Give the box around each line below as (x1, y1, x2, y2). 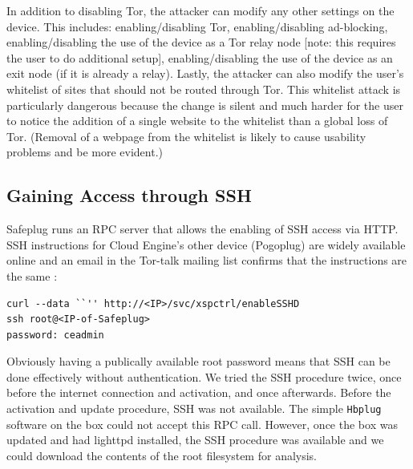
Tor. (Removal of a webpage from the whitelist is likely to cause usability (6, 127, 366, 144)
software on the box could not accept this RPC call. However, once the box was (6, 415, 398, 432)
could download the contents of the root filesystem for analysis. (6, 447, 318, 463)
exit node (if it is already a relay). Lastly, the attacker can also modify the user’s (6, 65, 404, 82)
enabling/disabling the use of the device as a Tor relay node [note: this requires (6, 34, 396, 51)
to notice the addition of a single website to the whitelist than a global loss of (6, 112, 388, 129)
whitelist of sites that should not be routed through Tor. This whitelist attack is (6, 80, 401, 97)
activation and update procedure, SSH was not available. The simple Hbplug (6, 400, 382, 417)
